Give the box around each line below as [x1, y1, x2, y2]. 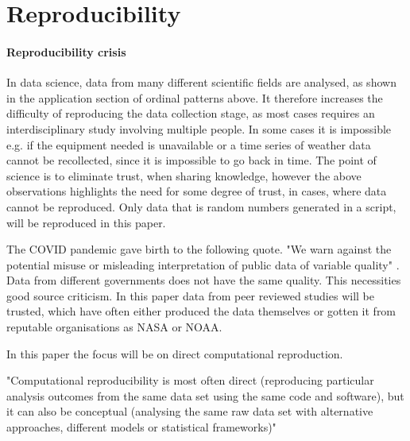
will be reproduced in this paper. [6, 214, 166, 230]
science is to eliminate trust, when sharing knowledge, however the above [6, 167, 362, 184]
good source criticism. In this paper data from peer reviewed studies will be [6, 287, 374, 304]
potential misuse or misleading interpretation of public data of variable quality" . [6, 256, 400, 273]
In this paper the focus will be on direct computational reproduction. [6, 345, 343, 362]
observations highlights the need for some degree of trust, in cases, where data [6, 183, 387, 199]
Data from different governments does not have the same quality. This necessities [6, 272, 401, 288]
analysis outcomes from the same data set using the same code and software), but [6, 387, 404, 404]
